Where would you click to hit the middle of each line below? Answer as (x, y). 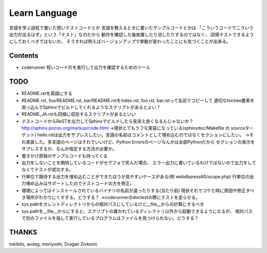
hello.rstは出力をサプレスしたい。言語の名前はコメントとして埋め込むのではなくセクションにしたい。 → (143, 135)
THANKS (23, 232)
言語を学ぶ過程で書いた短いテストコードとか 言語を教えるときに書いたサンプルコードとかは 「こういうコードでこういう (132, 28)
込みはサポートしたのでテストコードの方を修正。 (84, 184)
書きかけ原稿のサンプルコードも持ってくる (65, 155)
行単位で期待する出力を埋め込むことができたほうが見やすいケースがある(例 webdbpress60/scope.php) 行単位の (135, 176)
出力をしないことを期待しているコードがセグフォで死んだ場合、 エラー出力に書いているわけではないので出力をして (139, 163)
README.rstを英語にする (47, 94)
